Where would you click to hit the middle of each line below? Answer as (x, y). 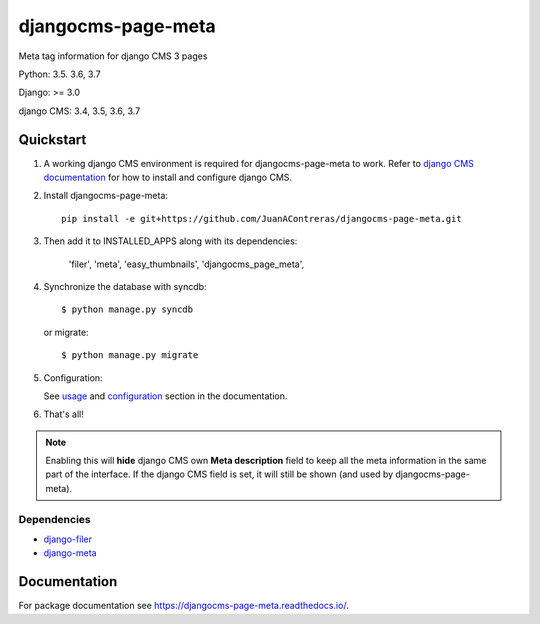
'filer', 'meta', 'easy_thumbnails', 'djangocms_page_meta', (186, 264)
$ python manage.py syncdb (127, 309)
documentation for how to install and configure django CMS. (168, 177)
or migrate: (66, 332)
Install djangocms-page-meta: (106, 196)
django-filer (67, 539)
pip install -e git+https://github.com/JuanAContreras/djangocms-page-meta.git (261, 218)
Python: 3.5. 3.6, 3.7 (59, 74)
